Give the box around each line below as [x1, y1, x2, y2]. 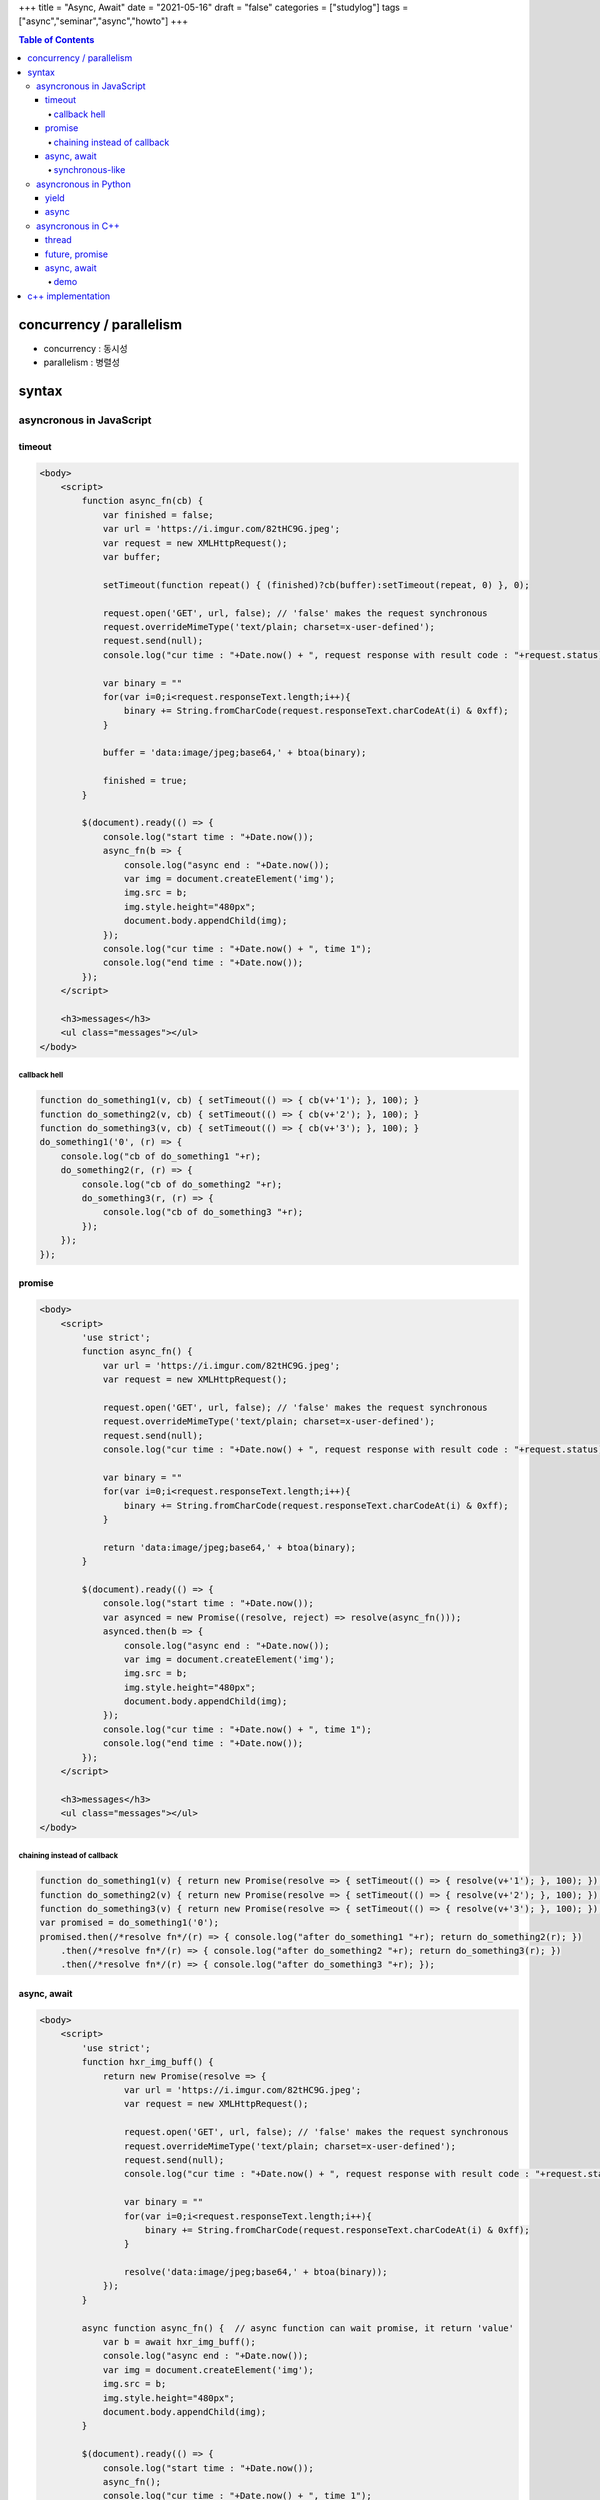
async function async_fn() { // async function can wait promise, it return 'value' [81, 2322, 515, 2334]
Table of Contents [18, 33, 95, 45]
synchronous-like [53, 164, 126, 176]
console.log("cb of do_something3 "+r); [102, 1206, 304, 1218]
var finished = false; [102, 509, 214, 520]
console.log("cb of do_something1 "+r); [60, 1150, 262, 1162]
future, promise [45, 248, 109, 260]
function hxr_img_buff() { [81, 2056, 214, 2068]
